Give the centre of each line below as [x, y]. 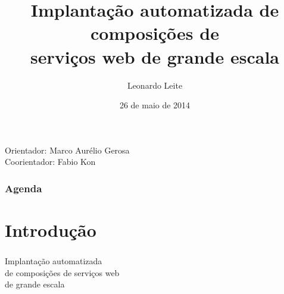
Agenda [24, 188]
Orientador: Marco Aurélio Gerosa [67, 150]
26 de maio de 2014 [155, 105]
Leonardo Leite [155, 85]
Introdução [51, 229]
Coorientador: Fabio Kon [50, 162]
